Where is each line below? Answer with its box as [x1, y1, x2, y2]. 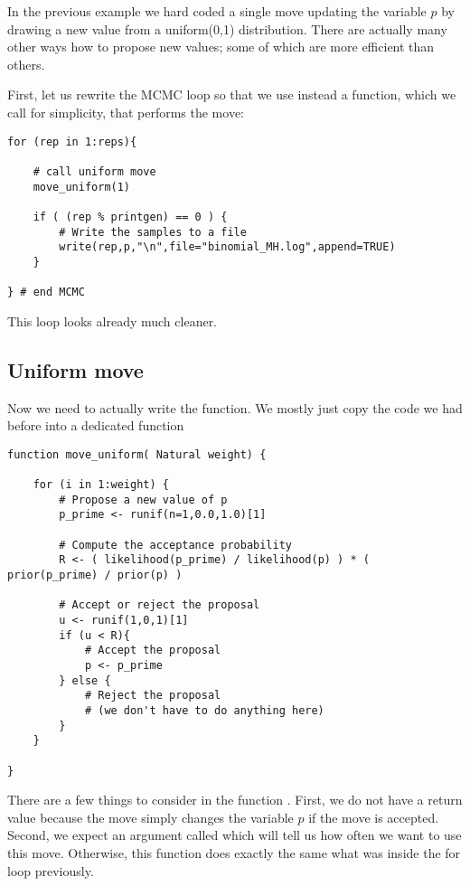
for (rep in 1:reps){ [7, 135, 137, 148]
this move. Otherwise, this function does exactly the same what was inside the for [7, 843, 461, 862]
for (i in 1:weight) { [33, 478, 169, 492]
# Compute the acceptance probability [59, 538, 292, 551]
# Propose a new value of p [59, 493, 228, 506]
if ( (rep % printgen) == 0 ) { [33, 210, 228, 223]
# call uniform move [33, 165, 156, 178]
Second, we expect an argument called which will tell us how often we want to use [7, 825, 462, 844]
